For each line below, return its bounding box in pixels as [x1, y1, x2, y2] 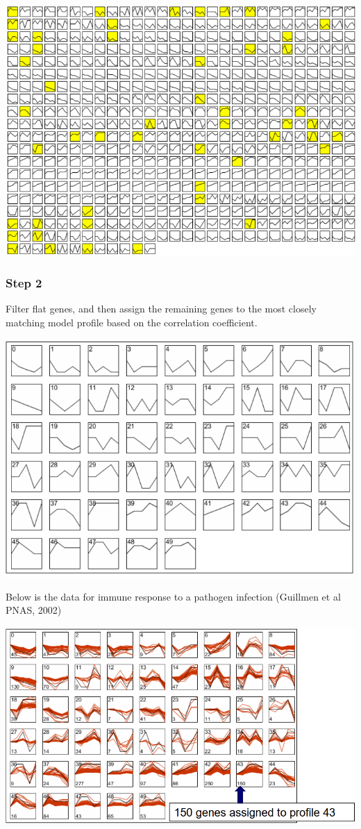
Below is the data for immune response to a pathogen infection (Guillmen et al [6, 589, 341, 603]
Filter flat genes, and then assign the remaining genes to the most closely [6, 301, 317, 316]
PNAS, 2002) [6, 603, 62, 617]
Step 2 [6, 274, 42, 291]
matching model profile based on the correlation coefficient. [6, 315, 258, 329]
